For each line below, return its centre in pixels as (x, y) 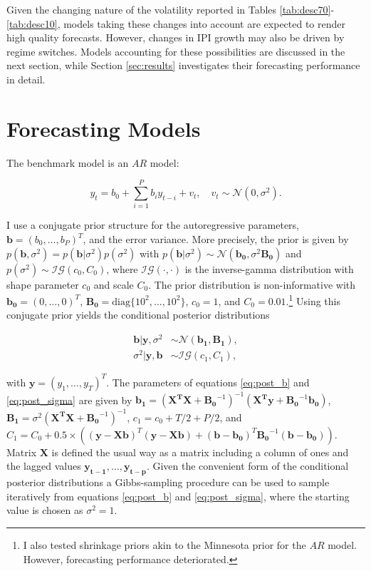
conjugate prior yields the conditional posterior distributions (138, 315)
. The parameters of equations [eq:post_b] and (208, 382)
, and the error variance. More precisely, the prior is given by (216, 239)
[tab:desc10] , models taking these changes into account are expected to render (176, 23)
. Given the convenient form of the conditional (247, 466)
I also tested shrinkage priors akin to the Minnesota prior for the (164, 544)
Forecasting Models (104, 128)
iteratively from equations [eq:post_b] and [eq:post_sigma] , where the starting (178, 496)
